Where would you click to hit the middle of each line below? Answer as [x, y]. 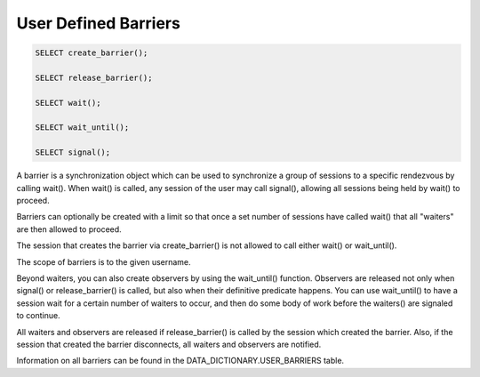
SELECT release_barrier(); [94, 77]
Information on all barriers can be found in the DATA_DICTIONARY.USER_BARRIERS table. [180, 361]
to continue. [39, 316]
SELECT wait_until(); [82, 128]
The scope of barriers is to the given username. [104, 261]
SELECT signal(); [73, 152]
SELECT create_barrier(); [92, 53]
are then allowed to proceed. [69, 229]
